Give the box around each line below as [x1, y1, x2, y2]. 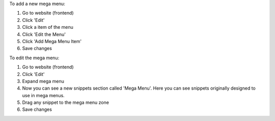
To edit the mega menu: [9, 55, 60, 61]
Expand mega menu [22, 78, 65, 84]
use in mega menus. [22, 92, 65, 98]
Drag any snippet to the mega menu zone [22, 99, 109, 106]
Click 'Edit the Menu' [22, 31, 66, 37]
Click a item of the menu [22, 24, 74, 30]
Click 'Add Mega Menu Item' [22, 38, 81, 44]
